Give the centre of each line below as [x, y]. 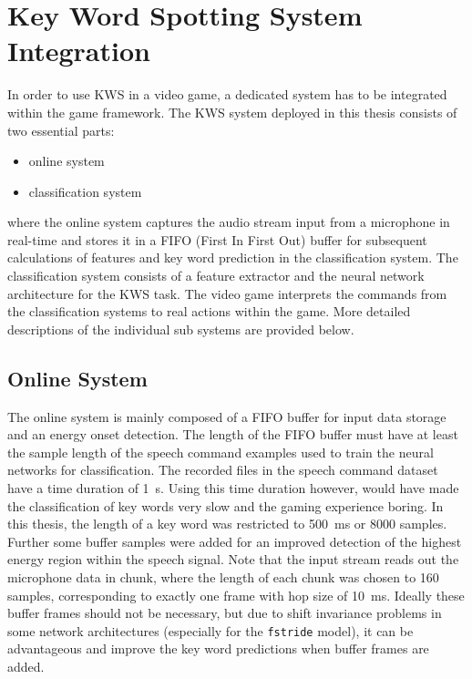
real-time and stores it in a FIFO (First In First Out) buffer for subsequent [217, 239]
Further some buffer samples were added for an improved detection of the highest [235, 541]
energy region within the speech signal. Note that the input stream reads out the [233, 559]
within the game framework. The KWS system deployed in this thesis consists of [232, 112]
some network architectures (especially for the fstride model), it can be [210, 630]
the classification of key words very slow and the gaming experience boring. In [226, 505]
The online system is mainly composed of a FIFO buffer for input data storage [227, 416]
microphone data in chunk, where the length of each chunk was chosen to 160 [223, 576]
